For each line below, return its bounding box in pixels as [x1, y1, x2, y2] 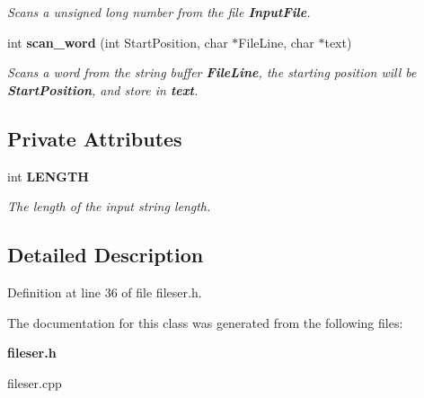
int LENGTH [7, 166, 89, 185]
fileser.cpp [7, 373, 62, 392]
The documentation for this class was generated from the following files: [7, 313, 403, 332]
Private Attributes [7, 124, 182, 152]
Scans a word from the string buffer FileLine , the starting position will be [7, 63, 417, 82]
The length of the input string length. [7, 197, 211, 216]
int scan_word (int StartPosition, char [7, 32, 228, 51]
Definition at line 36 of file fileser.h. [7, 282, 202, 301]
